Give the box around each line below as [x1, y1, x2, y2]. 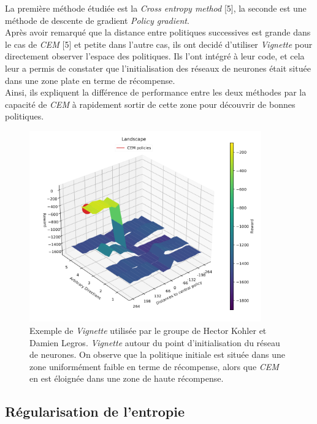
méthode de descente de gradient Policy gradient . [5, 13, 189, 26]
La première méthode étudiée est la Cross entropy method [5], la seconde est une [5, 2, 307, 14]
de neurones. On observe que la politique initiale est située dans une [29, 348, 285, 361]
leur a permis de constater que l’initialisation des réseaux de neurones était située [5, 61, 311, 74]
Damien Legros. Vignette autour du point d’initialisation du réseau [29, 336, 280, 349]
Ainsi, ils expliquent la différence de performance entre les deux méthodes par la [5, 86, 307, 99]
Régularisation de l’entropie [5, 402, 185, 421]
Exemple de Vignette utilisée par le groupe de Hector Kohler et [29, 324, 267, 337]
